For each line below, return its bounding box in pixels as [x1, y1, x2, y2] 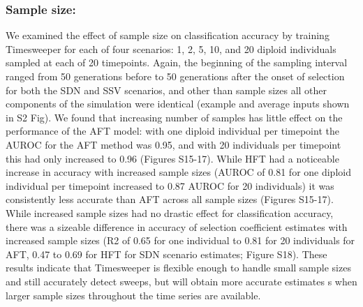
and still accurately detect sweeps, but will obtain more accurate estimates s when [6, 274, 357, 288]
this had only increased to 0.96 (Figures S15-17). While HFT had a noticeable [6, 151, 339, 165]
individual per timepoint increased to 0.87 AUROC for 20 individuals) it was [6, 178, 334, 193]
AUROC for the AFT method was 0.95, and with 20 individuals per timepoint [6, 137, 341, 151]
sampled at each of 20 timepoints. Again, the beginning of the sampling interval [6, 55, 348, 70]
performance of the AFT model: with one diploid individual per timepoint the [6, 123, 339, 138]
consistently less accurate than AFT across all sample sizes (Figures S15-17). [6, 192, 334, 207]
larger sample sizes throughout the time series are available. [6, 287, 261, 302]
